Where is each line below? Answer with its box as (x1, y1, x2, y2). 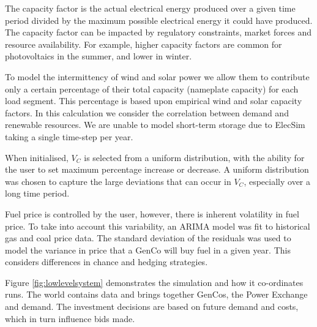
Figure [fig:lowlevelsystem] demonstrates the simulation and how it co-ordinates (5, 276, 304, 288)
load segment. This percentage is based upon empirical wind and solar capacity (5, 94, 302, 107)
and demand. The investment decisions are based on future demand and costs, (5, 300, 299, 313)
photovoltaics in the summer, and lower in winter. (5, 50, 192, 62)
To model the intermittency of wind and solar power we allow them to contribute (5, 70, 310, 83)
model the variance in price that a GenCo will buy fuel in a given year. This (5, 243, 291, 256)
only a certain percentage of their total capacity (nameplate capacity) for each (5, 82, 299, 95)
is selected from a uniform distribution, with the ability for (84, 151, 305, 163)
